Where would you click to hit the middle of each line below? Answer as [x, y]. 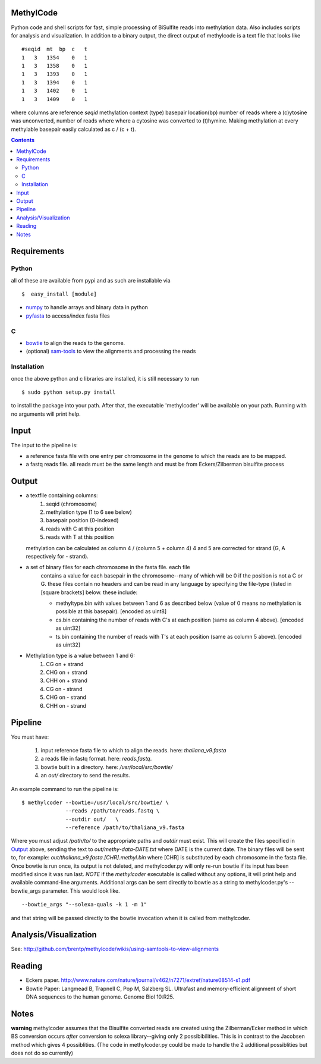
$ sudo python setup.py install [69, 392]
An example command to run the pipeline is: [65, 789]
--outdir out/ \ [92, 819]
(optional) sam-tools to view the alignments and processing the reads [111, 351]
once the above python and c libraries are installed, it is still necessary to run [105, 378]
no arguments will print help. [46, 414]
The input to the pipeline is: [44, 445]
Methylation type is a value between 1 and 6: [80, 656]
